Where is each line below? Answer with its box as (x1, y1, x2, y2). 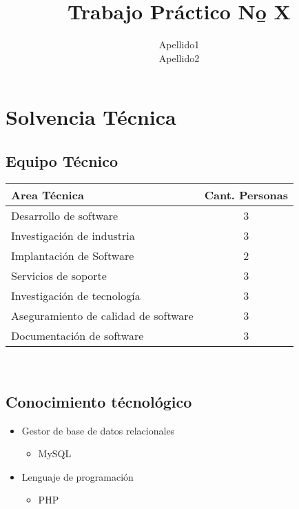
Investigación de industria (11, 227, 135, 243)
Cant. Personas (204, 186, 289, 203)
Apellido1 (158, 37, 200, 52)
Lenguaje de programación (21, 469, 134, 483)
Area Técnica (11, 186, 84, 203)
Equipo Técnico (6, 150, 118, 171)
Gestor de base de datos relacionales (21, 423, 175, 437)
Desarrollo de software (11, 207, 118, 223)
